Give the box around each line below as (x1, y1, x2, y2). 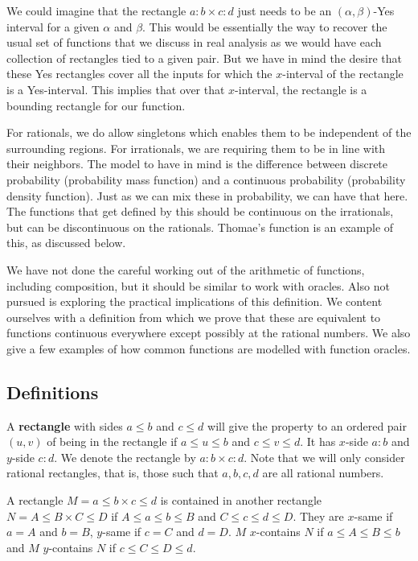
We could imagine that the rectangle (6, 2, 186, 19)
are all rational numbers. (262, 464, 384, 481)
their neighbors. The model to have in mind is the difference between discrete (6, 155, 388, 172)
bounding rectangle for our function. (6, 97, 186, 113)
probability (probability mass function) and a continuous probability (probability (6, 171, 406, 188)
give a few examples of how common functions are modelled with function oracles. (6, 340, 411, 357)
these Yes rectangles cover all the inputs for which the (6, 65, 273, 82)
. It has (300, 433, 336, 450)
